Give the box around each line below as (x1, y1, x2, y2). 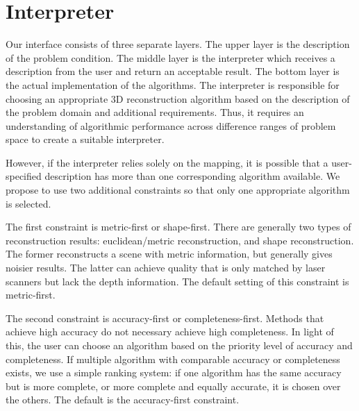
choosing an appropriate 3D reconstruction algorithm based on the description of (6, 91, 350, 106)
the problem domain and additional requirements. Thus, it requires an (6, 105, 304, 119)
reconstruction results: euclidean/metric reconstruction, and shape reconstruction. (6, 233, 354, 247)
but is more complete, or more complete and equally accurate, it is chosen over (6, 378, 341, 393)
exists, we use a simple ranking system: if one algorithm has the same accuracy (6, 365, 342, 380)
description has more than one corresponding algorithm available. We (44, 169, 340, 183)
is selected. (6, 196, 51, 210)
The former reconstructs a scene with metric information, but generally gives (6, 246, 333, 261)
